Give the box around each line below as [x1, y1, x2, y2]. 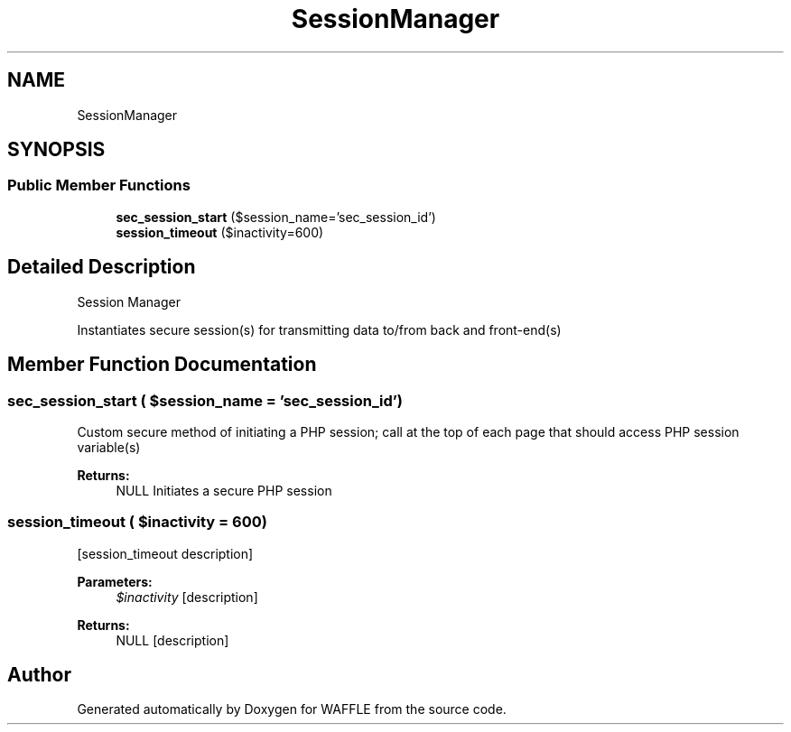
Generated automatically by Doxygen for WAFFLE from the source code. [77, 701, 507, 718]
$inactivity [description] [116, 588, 258, 605]
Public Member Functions [7, 176, 191, 195]
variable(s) [77, 439, 141, 455]
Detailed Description [7, 255, 196, 279]
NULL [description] [116, 632, 229, 648]
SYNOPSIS [7, 138, 106, 162]
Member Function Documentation [7, 353, 317, 376]
